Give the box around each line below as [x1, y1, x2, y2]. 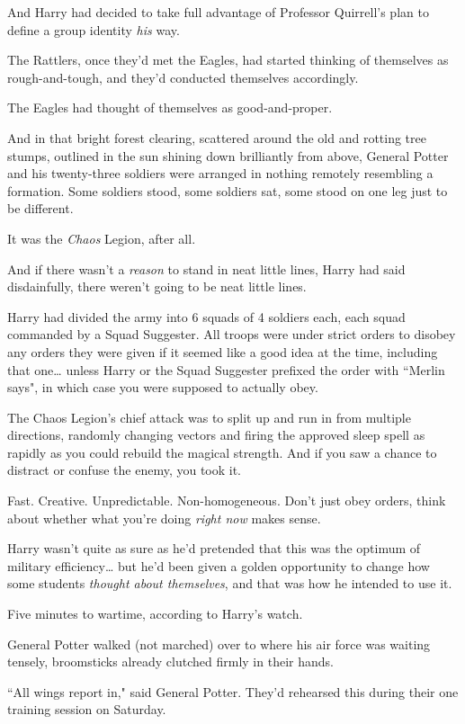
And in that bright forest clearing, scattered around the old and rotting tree [7, 128, 426, 147]
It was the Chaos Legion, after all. [7, 228, 196, 247]
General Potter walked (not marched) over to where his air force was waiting [7, 634, 431, 653]
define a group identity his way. [7, 20, 180, 39]
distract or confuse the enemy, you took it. [7, 460, 242, 479]
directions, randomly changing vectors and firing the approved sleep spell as [7, 425, 425, 444]
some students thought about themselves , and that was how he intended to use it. [7, 574, 452, 593]
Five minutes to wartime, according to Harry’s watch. [7, 604, 303, 623]
